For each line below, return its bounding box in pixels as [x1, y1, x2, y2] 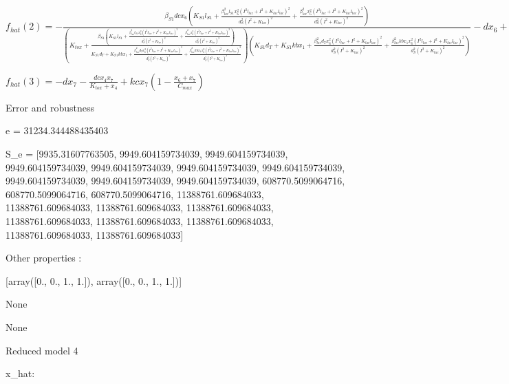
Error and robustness [6, 100, 94, 114]
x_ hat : [6, 366, 35, 381]
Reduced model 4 [6, 343, 78, 357]
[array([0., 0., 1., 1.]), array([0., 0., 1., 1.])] [6, 273, 182, 288]
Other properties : [6, 250, 82, 265]
